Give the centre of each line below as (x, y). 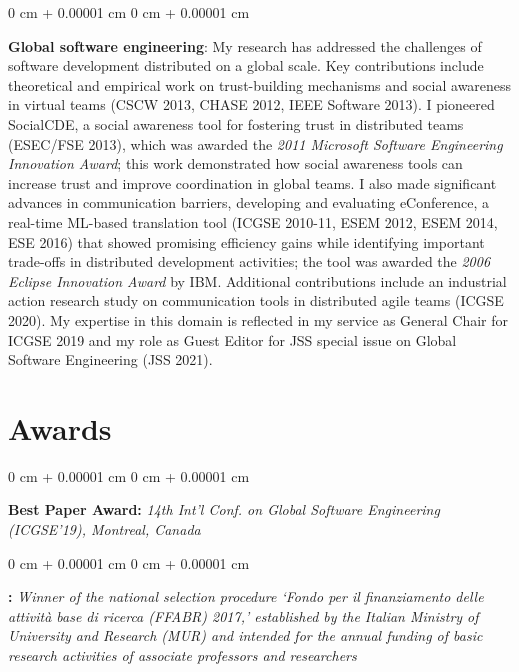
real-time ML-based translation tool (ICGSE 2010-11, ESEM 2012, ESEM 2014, (253, 221)
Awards (60, 427)
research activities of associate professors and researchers (182, 654)
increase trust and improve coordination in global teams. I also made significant (252, 182)
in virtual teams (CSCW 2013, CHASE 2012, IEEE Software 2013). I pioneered (251, 104)
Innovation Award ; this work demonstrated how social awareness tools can (235, 163)
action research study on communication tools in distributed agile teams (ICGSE (256, 300)
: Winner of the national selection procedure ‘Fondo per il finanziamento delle (246, 596)
